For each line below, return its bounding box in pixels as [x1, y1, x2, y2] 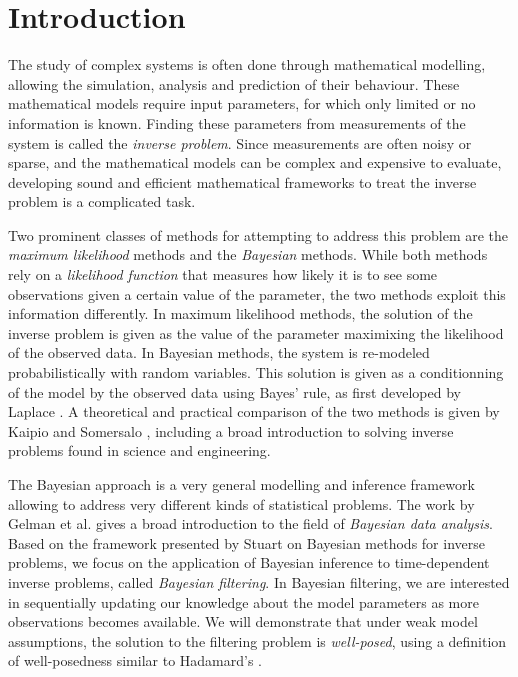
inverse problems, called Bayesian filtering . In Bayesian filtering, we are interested [8, 571, 510, 592]
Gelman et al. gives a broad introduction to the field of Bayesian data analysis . [8, 513, 493, 534]
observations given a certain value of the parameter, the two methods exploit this [8, 283, 506, 304]
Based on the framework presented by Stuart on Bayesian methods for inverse [8, 532, 485, 553]
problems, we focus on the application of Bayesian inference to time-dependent [8, 552, 490, 573]
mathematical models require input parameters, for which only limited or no [8, 93, 476, 114]
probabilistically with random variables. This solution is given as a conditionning [8, 362, 504, 383]
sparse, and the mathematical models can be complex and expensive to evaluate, [8, 152, 502, 173]
